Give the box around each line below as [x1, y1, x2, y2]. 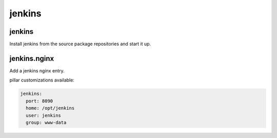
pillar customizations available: [9, 77, 74, 83]
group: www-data [26, 120, 67, 125]
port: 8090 [26, 98, 53, 104]
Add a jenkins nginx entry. [9, 67, 65, 74]
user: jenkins [26, 112, 62, 118]
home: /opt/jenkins [26, 105, 75, 111]
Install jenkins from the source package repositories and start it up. [9, 41, 151, 47]
